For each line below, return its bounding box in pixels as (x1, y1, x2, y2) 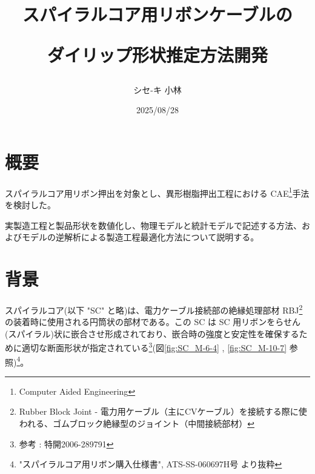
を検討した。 (5, 198, 56, 211)
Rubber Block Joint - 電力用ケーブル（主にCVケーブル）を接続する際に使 (19, 405, 307, 418)
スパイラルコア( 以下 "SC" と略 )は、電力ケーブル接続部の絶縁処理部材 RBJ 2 (5, 301, 303, 316)
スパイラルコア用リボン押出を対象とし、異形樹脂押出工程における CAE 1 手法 (5, 185, 310, 199)
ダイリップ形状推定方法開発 (47, 42, 268, 67)
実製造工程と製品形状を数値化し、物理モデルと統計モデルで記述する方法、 (5, 219, 302, 231)
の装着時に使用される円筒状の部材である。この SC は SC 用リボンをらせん (5, 315, 301, 328)
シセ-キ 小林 (133, 83, 182, 96)
